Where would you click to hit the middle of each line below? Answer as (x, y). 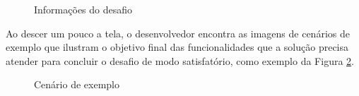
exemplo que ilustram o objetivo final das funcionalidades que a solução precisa (177, 47)
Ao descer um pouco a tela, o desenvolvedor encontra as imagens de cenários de (178, 33)
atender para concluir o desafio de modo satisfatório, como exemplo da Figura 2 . (180, 60)
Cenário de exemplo (77, 84)
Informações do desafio (83, 9)
